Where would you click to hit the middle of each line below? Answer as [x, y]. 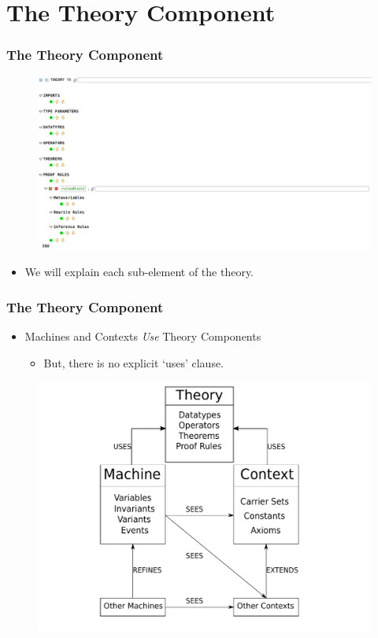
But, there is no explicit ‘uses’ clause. [134, 362]
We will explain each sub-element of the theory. [139, 272]
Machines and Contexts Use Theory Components [143, 336]
